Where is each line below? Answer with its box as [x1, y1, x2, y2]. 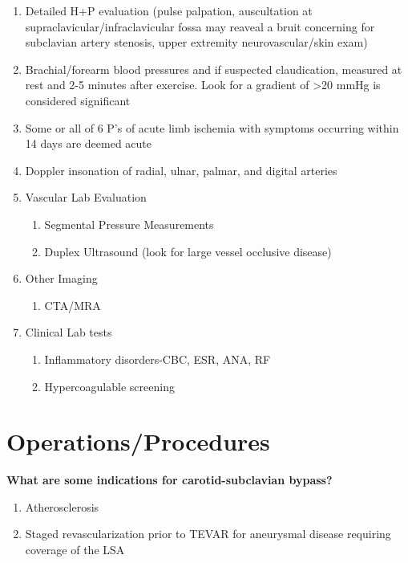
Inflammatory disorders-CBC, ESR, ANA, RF [44, 350, 271, 367]
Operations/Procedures [6, 425, 270, 458]
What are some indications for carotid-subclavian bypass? [6, 471, 333, 488]
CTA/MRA [44, 296, 101, 313]
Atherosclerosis [25, 498, 99, 515]
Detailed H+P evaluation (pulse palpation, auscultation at [25, 2, 313, 18]
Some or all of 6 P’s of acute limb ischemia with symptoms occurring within [25, 119, 399, 136]
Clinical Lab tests [25, 324, 112, 341]
